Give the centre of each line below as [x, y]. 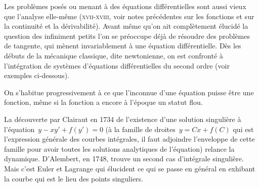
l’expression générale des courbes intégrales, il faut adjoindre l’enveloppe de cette [129, 139]
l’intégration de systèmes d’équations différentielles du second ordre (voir [117, 65]
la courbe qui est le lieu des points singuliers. [74, 178]
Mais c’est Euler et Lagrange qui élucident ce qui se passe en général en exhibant [130, 168]
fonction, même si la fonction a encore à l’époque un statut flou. [103, 102]
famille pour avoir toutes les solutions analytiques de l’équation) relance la [119, 148]
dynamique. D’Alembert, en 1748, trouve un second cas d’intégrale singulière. [124, 159]
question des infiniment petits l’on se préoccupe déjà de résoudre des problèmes [127, 36]
